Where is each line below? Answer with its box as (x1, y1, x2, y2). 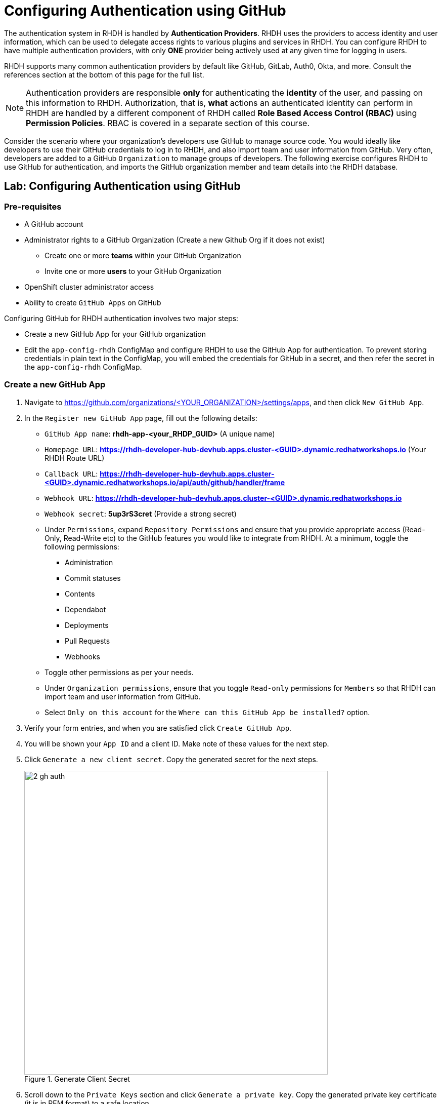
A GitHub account (24, 219, 83, 228)
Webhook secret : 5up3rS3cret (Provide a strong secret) (45, 509, 237, 518)
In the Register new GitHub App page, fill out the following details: (24, 413, 257, 422)
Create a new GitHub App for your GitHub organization (24, 329, 206, 338)
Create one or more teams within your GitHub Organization (45, 251, 241, 260)
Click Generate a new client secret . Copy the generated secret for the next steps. (24, 755, 318, 764)
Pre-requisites (4, 201, 62, 212)
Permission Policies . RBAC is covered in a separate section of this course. (26, 117, 310, 128)
